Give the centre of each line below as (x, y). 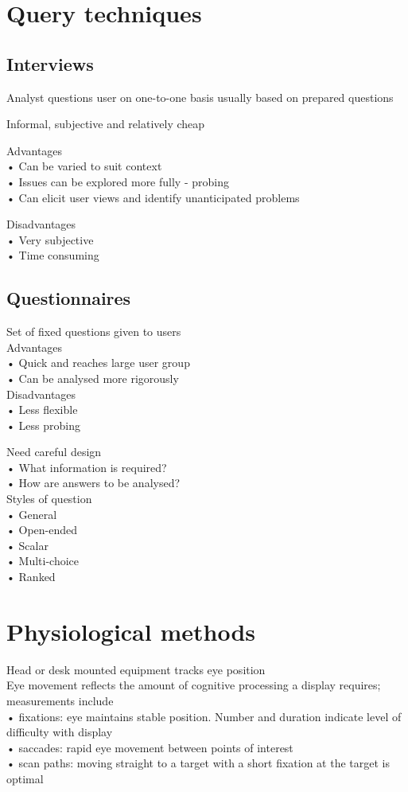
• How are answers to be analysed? (93, 483)
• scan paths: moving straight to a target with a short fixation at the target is (198, 763)
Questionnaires (69, 298)
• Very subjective (50, 239)
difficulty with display (60, 732)
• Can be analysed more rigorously (93, 378)
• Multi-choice (43, 561)
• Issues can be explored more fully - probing (118, 181)
